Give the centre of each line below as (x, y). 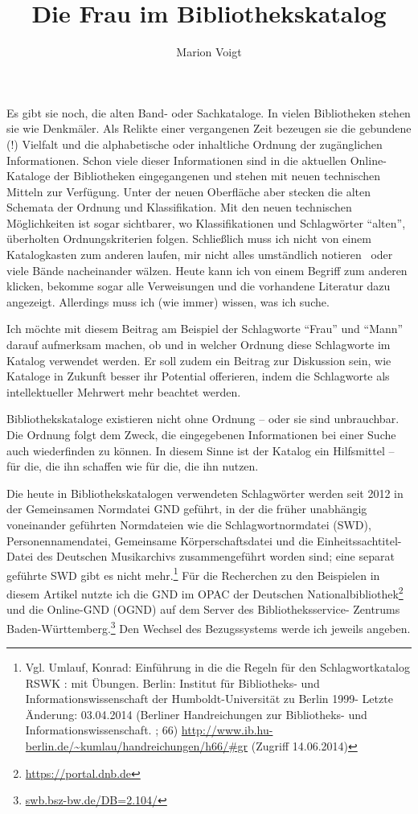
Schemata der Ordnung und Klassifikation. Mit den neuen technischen (179, 207)
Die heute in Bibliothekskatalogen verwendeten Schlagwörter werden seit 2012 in (205, 493)
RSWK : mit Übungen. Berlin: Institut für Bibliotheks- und (172, 682)
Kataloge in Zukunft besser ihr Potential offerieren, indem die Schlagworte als (198, 376)
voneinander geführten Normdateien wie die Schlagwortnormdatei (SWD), (189, 524)
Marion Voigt (209, 52)
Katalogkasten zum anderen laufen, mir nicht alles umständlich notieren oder (200, 255)
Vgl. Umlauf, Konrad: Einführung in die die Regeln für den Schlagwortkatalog (217, 667)
